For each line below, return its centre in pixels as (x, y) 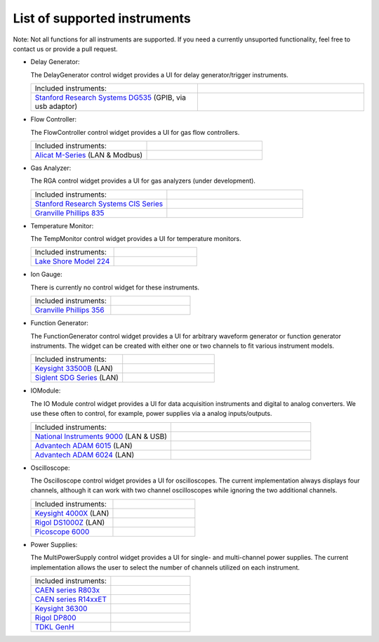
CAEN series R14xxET (71, 599)
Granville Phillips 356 (69, 310)
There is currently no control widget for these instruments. (115, 287)
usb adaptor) (56, 107)
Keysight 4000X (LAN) (72, 513)
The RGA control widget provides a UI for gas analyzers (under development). (143, 181)
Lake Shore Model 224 (72, 261)
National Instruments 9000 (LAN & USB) (101, 436)
